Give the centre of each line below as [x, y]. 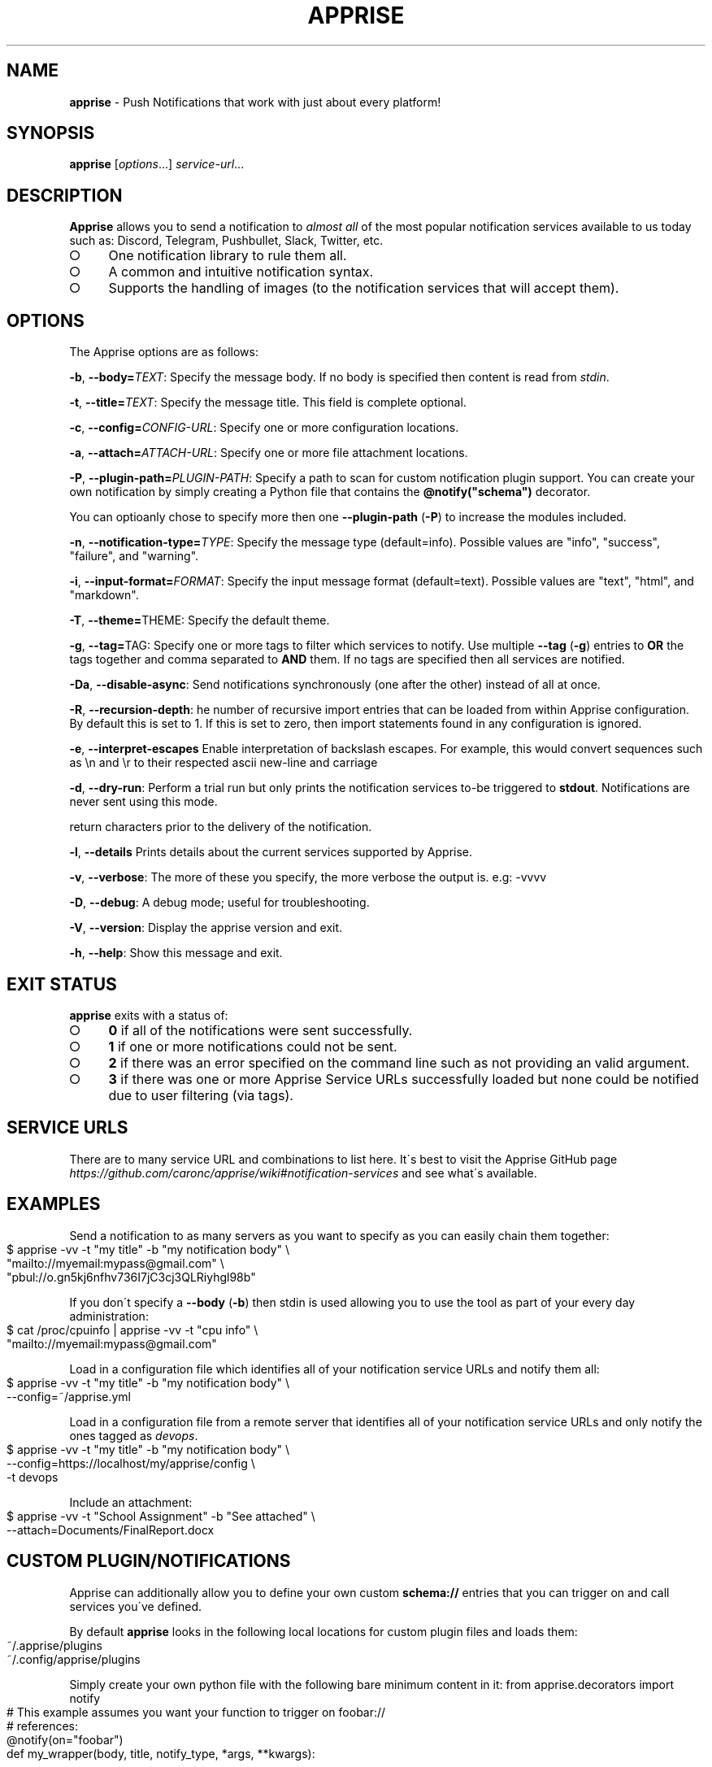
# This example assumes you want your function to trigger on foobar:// [196, 1712]
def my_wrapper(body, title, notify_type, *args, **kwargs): [161, 1753]
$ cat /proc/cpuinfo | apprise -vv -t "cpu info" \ [132, 1330]
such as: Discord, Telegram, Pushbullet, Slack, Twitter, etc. [226, 241]
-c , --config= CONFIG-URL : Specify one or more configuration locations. [264, 428]
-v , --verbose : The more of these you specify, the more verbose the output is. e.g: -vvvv [308, 877]
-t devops [33, 1477]
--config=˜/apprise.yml [69, 1396]
